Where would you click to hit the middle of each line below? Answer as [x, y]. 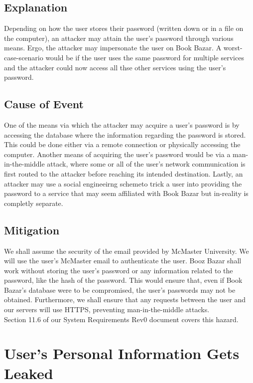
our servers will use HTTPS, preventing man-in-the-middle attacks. [107, 309]
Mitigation [32, 230]
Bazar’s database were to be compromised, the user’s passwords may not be [120, 289]
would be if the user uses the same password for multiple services [145, 57]
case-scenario [24, 57]
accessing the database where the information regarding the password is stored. [125, 134]
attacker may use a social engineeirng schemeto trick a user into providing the [123, 183]
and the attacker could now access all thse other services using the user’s [115, 67]
